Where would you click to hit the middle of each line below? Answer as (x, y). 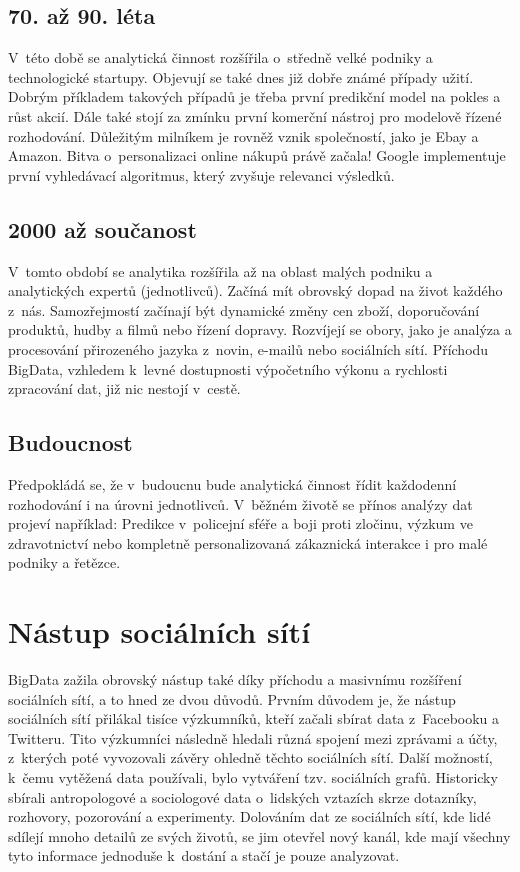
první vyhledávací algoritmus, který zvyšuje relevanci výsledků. (201, 174)
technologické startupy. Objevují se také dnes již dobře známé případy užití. (241, 76)
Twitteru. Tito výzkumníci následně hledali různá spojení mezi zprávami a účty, (253, 737)
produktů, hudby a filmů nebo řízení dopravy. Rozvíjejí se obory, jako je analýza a (260, 329)
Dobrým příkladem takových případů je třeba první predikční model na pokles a (254, 96)
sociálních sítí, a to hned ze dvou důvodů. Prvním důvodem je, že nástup (232, 698)
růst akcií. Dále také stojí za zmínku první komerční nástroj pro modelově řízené (255, 115)
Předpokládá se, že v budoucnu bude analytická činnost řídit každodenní (232, 483)
